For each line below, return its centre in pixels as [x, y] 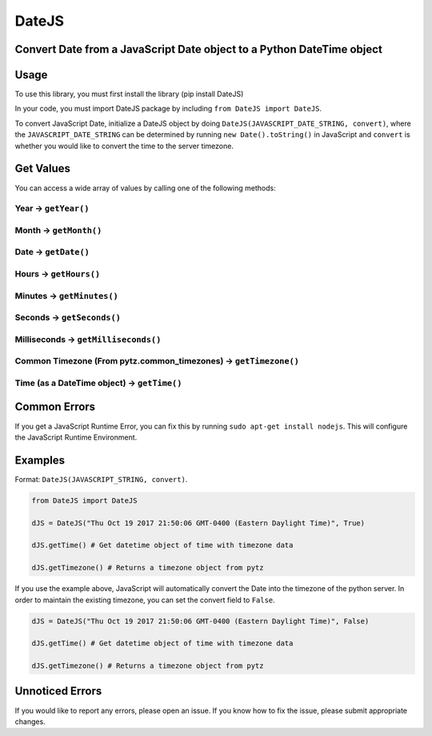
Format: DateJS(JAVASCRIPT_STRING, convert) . [101, 479]
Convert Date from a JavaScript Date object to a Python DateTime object [199, 49]
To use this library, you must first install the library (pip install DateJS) [129, 94]
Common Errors [55, 407]
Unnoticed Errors [58, 692]
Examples [40, 460]
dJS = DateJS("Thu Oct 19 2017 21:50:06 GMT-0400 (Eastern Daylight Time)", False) [200, 621]
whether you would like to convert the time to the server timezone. [124, 146]
